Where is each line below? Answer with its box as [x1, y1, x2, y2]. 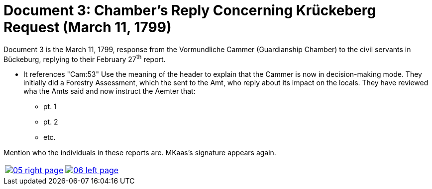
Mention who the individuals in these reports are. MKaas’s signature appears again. [3, 148, 276, 157]
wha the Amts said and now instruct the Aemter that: [23, 87, 196, 96]
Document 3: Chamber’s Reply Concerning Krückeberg [3, 2, 376, 19]
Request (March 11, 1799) [3, 19, 172, 36]
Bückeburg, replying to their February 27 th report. [3, 53, 166, 63]
